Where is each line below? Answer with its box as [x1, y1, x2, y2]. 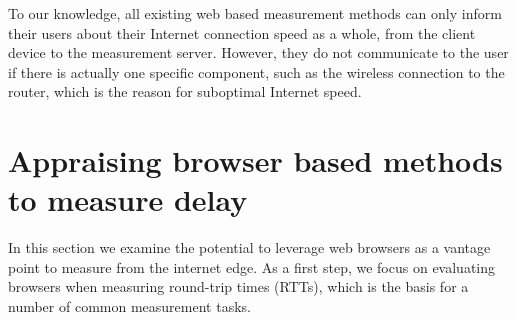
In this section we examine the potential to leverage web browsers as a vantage [8, 237, 491, 258]
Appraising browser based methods [8, 140, 503, 181]
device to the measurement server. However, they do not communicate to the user [8, 42, 509, 63]
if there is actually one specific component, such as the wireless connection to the [8, 61, 505, 82]
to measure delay [8, 179, 248, 220]
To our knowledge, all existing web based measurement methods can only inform [8, 3, 502, 23]
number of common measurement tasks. [8, 296, 251, 317]
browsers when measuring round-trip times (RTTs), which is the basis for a [8, 276, 469, 297]
